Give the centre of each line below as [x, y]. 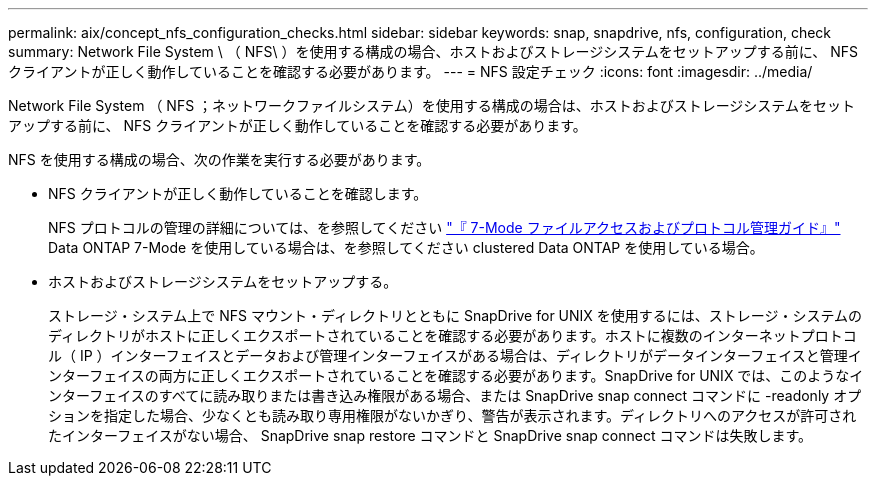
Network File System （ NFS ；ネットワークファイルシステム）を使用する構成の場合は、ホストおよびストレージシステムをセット [431, 105]
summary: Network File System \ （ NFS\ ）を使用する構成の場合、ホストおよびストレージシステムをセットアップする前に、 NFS [433, 51]
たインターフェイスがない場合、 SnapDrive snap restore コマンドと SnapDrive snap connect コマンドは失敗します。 [430, 435]
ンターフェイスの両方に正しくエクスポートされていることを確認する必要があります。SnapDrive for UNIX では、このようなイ [456, 375]
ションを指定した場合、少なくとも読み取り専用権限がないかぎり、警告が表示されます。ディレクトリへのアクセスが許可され [452, 415]
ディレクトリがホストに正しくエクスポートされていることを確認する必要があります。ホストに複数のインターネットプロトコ [452, 335]
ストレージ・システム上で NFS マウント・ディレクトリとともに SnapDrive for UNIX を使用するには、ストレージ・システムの [455, 315]
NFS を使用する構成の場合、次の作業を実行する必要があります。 [219, 159]
